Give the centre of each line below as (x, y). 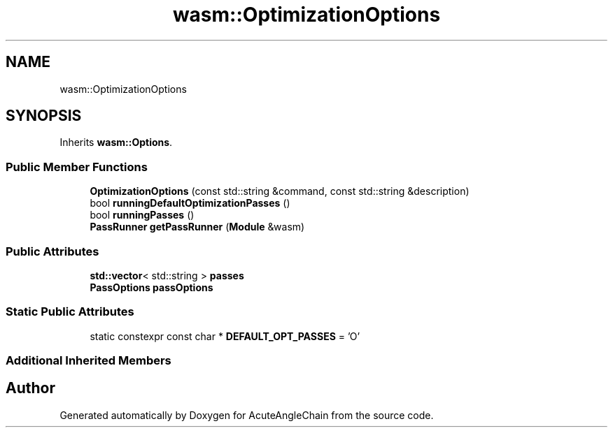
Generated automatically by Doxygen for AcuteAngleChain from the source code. (247, 415)
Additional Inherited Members (89, 361)
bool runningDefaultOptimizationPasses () (190, 203)
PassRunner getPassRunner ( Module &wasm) (197, 227)
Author (30, 388)
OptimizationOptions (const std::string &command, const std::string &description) (280, 191)
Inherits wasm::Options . (116, 142)
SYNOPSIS (44, 116)
